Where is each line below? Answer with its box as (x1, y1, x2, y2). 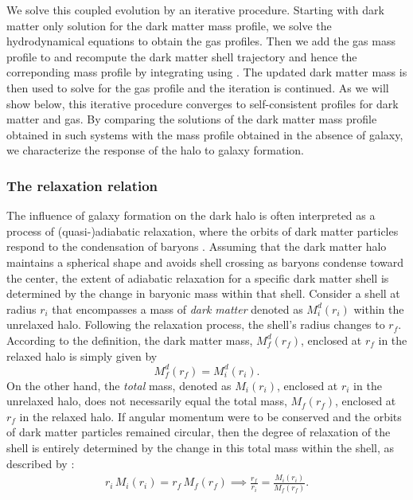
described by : (6, 455, 75, 471)
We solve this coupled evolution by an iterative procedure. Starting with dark (6, 2, 384, 18)
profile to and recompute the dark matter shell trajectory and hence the (6, 48, 357, 64)
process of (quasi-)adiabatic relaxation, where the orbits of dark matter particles (6, 222, 399, 239)
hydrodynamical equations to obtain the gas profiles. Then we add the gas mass (6, 33, 395, 49)
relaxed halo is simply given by (6, 347, 158, 364)
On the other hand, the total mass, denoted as (6, 377, 232, 393)
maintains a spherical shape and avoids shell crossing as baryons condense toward (6, 253, 404, 270)
